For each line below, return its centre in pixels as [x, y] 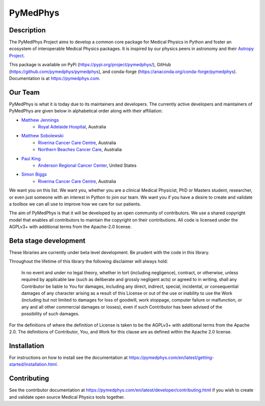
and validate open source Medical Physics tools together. [67, 397]
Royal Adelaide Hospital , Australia [72, 127]
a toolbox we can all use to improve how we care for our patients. [75, 204]
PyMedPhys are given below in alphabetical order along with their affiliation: [86, 111]
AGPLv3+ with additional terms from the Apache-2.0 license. [70, 227]
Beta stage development [47, 241]
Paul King [31, 158]
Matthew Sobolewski [42, 136]
